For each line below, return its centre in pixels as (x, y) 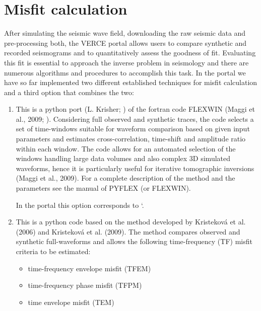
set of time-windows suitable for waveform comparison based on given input (133, 129)
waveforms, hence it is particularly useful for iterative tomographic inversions (135, 168)
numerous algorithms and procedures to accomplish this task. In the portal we (125, 72)
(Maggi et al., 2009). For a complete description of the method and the (125, 178)
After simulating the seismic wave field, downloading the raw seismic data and (125, 33)
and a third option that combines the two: (69, 92)
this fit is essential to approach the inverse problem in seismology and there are (126, 62)
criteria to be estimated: (53, 251)
